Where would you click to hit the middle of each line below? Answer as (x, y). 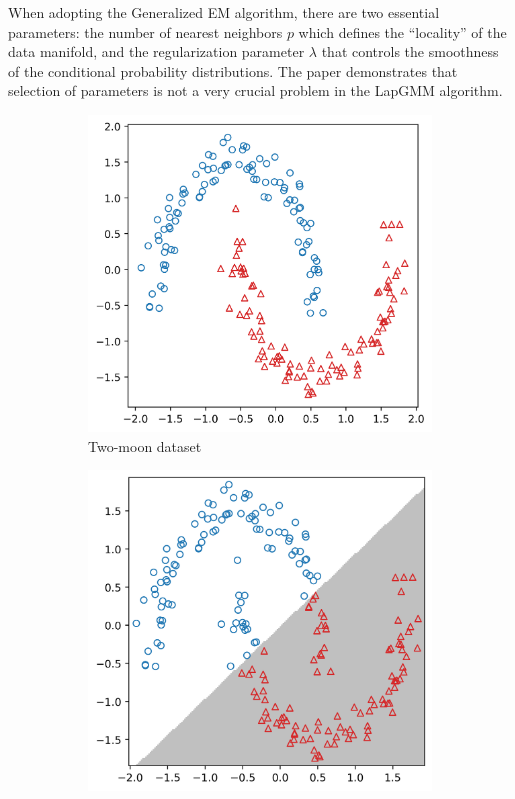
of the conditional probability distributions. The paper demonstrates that (233, 70)
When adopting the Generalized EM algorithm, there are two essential (224, 12)
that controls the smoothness (410, 51)
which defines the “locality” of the (402, 31)
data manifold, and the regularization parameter (156, 51)
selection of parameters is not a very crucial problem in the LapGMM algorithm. (255, 90)
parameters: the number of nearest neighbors (145, 31)
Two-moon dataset (145, 445)
